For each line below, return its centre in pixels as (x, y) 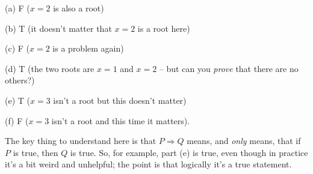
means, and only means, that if (244, 141)
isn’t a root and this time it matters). (121, 120)
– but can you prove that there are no (229, 68)
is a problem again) (88, 48)
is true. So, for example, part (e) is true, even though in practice (189, 152)
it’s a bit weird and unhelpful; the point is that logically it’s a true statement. (148, 164)
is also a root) (79, 8)
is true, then (36, 152)
